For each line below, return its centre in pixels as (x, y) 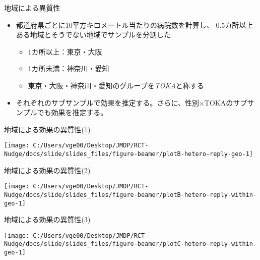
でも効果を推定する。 (72, 112)
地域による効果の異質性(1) (47, 129)
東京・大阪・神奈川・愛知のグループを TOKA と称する (116, 85)
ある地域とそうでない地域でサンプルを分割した (93, 35)
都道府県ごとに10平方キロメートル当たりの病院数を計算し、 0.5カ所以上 (135, 24)
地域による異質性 (32, 8)
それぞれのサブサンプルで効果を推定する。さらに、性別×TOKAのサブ (132, 102)
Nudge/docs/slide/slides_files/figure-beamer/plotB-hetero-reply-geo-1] (128, 154)
